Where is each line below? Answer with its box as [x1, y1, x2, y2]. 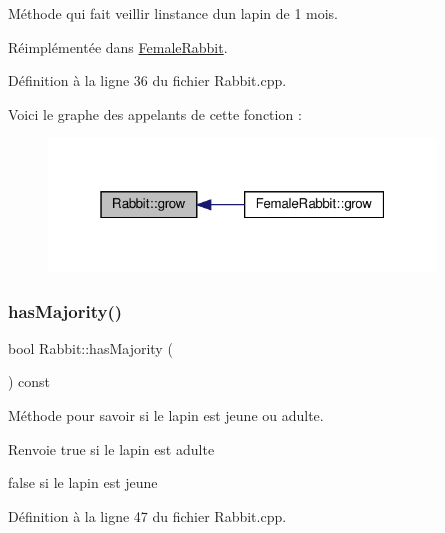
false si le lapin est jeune [8, 472, 158, 493]
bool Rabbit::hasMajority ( [8, 337, 173, 358]
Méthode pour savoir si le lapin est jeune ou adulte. [8, 404, 324, 425]
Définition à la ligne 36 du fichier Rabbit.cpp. [8, 70, 287, 91]
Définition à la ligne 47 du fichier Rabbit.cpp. [8, 505, 287, 526]
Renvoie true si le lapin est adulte [8, 438, 215, 459]
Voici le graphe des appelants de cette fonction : [8, 103, 302, 124]
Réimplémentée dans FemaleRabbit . [8, 36, 228, 57]
